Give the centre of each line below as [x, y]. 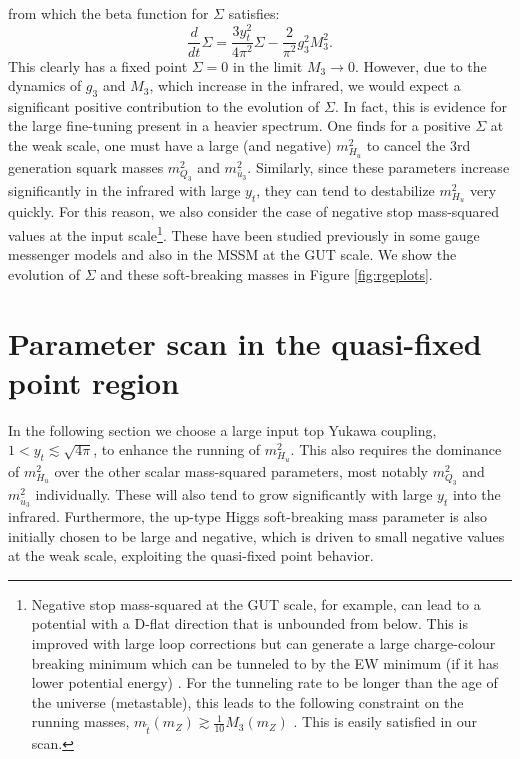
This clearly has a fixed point [98, 65]
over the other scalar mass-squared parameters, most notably [241, 470]
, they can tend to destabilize [345, 189]
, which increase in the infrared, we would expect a [305, 85]
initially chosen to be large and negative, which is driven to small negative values [256, 535]
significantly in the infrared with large [124, 189]
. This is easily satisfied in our [385, 721]
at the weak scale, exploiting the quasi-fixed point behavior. [191, 555]
